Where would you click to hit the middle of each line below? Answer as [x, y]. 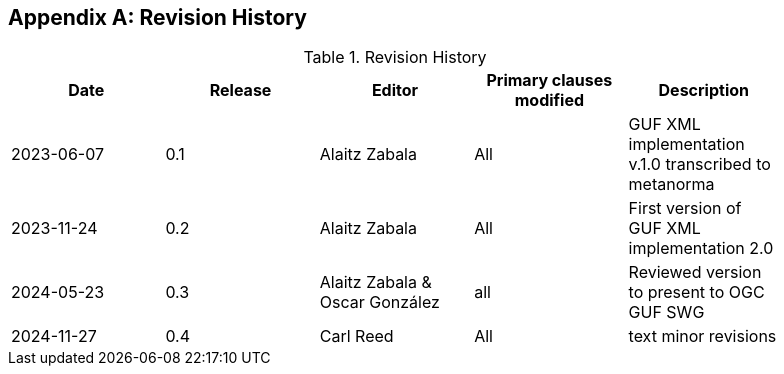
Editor [395, 90]
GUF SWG [666, 312]
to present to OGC [696, 292]
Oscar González [379, 302]
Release [240, 90]
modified [549, 100]
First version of [685, 208]
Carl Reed [356, 336]
